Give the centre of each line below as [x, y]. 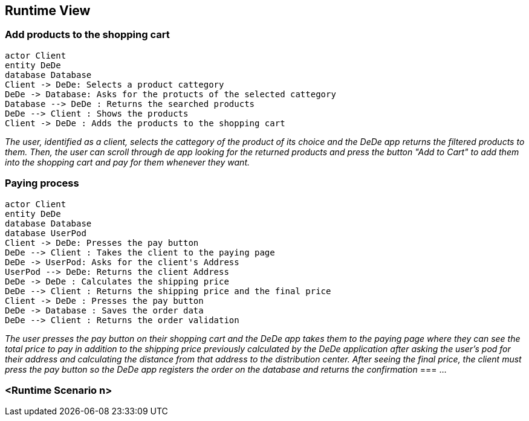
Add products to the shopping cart [87, 35]
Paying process [42, 183]
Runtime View [48, 11]
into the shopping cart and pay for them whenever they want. [127, 162]
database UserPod [46, 233]
